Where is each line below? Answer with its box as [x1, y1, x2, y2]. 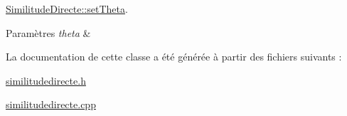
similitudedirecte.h [6, 73, 86, 88]
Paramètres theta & [6, 25, 91, 40]
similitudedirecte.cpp [6, 97, 96, 112]
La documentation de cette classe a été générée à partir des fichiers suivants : [6, 49, 342, 64]
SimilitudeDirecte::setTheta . [6, 1, 128, 16]
